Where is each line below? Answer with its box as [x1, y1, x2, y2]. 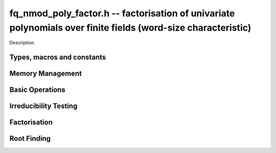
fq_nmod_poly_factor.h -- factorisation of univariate [9, 8, 235, 19]
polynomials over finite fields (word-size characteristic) [9, 22, 251, 33]
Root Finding [9, 134, 51, 143]
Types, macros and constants [9, 53, 106, 62]
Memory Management [9, 69, 82, 78]
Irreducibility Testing [9, 102, 78, 111]
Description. [9, 40, 35, 46]
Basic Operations [9, 86, 66, 94]
